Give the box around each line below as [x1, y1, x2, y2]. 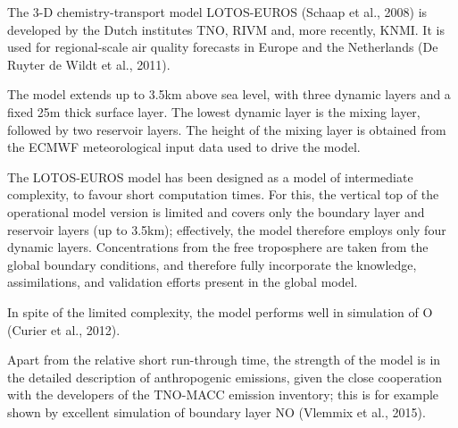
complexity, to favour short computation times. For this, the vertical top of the [7, 185, 439, 204]
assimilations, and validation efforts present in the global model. [7, 273, 358, 291]
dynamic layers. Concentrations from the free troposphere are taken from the [7, 238, 429, 256]
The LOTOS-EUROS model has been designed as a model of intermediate [7, 167, 413, 186]
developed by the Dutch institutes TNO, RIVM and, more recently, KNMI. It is [7, 20, 445, 38]
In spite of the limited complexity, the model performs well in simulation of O [7, 302, 433, 321]
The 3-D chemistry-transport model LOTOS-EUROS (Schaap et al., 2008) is [7, 3, 428, 21]
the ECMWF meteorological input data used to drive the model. [7, 138, 361, 156]
